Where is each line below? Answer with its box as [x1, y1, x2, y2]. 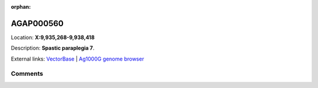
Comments [11, 70, 44, 78]
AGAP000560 [11, 18, 64, 29]
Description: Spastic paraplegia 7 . [11, 44, 95, 52]
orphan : [11, 3, 31, 10]
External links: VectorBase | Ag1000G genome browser [11, 55, 144, 62]
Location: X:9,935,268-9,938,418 [11, 34, 95, 41]
